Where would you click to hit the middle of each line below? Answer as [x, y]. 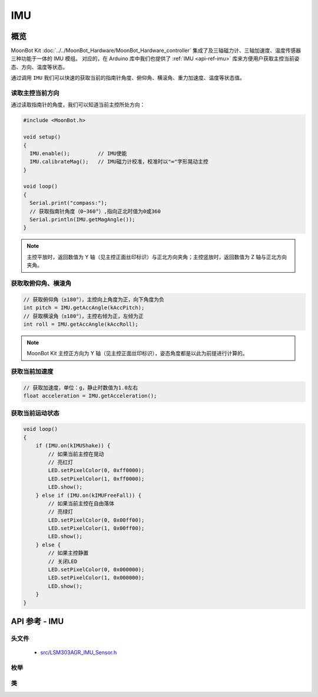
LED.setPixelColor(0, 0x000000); [96, 570]
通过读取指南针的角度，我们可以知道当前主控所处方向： [78, 105]
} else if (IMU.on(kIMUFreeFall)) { [88, 495]
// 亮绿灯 [61, 512]
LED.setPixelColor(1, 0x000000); [96, 578]
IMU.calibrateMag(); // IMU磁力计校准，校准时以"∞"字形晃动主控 [119, 162]
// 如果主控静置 [68, 553]
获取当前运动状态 [35, 413]
